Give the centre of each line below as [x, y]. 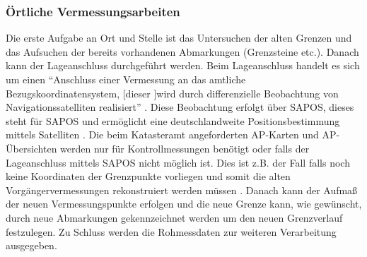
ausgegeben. [31, 245]
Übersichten [31, 148]
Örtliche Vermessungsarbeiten [93, 11]
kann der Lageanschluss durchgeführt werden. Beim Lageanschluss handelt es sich [183, 65]
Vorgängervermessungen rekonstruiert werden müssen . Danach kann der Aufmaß [182, 190]
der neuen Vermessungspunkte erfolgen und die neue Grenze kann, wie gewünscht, [184, 204]
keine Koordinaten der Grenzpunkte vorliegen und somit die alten [148, 176]
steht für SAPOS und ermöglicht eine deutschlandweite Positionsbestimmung [173, 120]
